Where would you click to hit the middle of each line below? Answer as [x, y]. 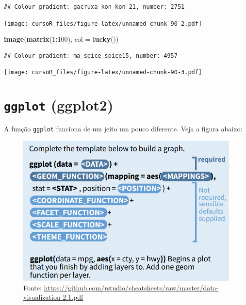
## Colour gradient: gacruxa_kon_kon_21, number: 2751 [94, 7]
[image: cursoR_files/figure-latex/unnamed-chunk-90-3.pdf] [103, 72]
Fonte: [33, 287]
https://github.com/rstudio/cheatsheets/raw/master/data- [131, 287]
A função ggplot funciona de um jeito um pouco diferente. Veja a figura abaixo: [123, 129]
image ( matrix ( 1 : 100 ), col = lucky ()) [61, 39]
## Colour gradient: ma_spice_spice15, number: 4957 [91, 56]
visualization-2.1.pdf [53, 297]
